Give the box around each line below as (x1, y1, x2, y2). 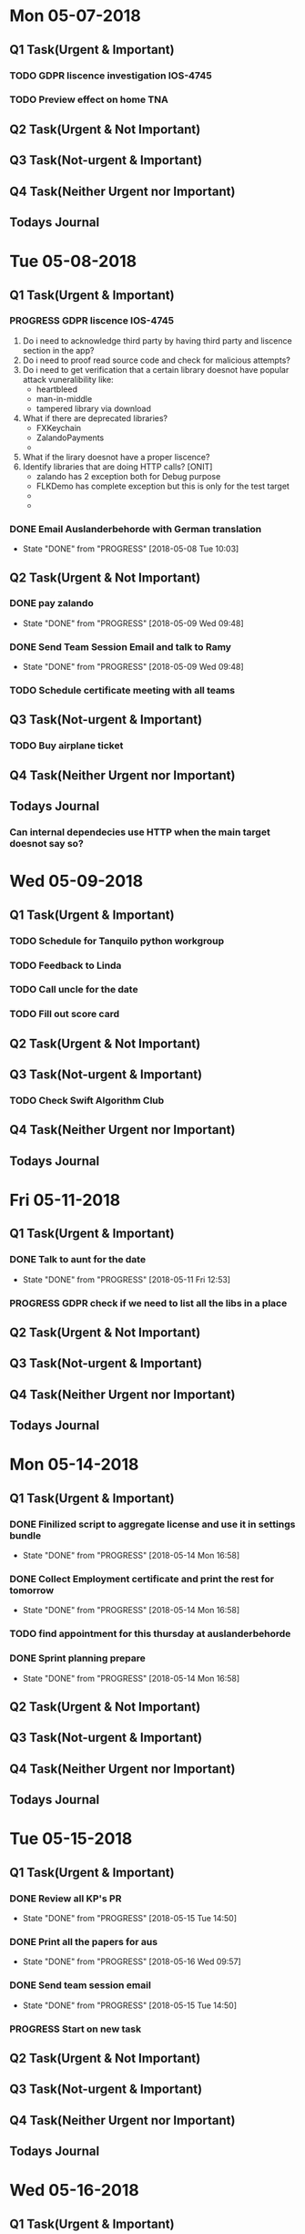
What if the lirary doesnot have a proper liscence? (22, 451, 210, 462)
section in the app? (22, 345, 95, 355)
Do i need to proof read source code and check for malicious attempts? (22, 355, 291, 365)
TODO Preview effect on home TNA (9, 93, 168, 106)
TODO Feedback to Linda (9, 959, 122, 972)
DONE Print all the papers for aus (9, 1935, 158, 1948)
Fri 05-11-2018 (9, 1190, 121, 1210)
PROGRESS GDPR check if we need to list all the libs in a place (9, 1296, 288, 1309)
